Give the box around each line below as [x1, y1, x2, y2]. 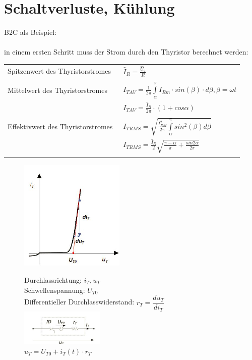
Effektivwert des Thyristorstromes [8, 121, 113, 132]
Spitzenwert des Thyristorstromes [8, 65, 111, 76]
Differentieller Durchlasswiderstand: [24, 296, 135, 307]
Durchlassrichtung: [24, 275, 82, 285]
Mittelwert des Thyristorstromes [8, 85, 108, 95]
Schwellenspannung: [24, 284, 85, 295]
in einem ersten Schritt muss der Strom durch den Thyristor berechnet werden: [4, 46, 248, 57]
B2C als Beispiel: [4, 27, 56, 37]
